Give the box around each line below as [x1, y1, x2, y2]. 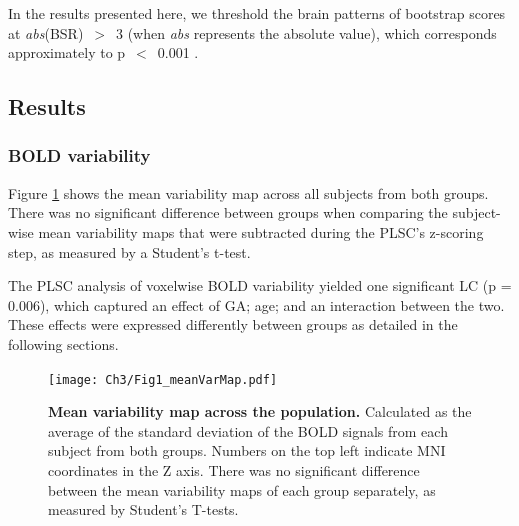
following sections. [8, 333, 119, 354]
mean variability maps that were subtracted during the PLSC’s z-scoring [38, 221, 484, 242]
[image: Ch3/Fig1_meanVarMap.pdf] [48, 372, 278, 387]
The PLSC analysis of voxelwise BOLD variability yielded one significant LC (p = [8, 275, 512, 296]
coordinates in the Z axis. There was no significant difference [48, 459, 420, 480]
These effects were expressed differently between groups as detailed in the [8, 314, 458, 335]
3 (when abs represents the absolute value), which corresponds [115, 22, 497, 43]
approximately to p [8, 42, 126, 63]
